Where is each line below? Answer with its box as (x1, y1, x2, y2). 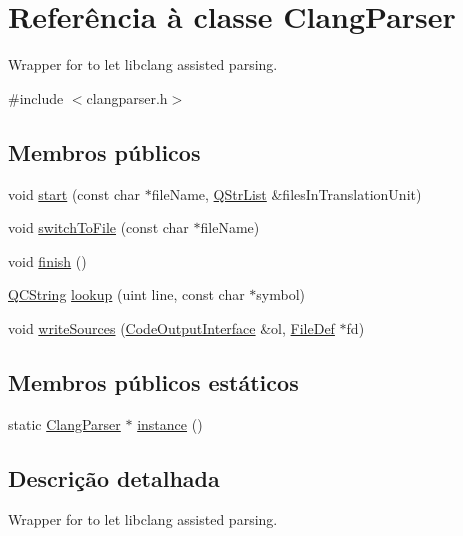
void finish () (8, 250, 87, 271)
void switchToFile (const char (8, 217, 189, 238)
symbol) (256, 284, 306, 305)
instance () (137, 413, 203, 434)
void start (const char (8, 183, 141, 204)
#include (8, 87, 64, 108)
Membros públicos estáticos (8, 366, 299, 397)
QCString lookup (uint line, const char (8, 284, 245, 305)
